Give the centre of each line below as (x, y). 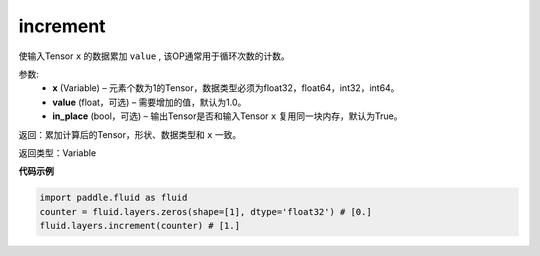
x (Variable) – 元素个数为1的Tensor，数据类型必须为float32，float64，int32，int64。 (226, 88)
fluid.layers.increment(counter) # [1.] (139, 226)
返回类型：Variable (57, 152)
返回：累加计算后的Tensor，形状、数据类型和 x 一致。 (130, 134)
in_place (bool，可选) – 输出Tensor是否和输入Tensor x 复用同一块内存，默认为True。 (227, 116)
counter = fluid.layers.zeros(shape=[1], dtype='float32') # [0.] (205, 211)
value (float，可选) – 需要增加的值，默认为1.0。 (149, 102)
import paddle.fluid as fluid (113, 198)
